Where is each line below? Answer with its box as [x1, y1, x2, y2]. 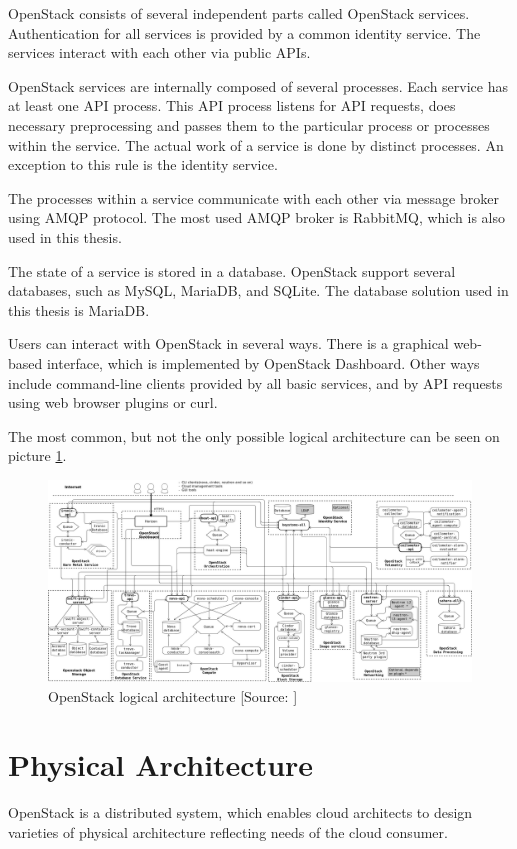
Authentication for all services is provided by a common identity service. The [8, 22, 481, 43]
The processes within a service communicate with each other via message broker [8, 187, 499, 208]
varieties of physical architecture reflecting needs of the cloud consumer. [8, 821, 448, 842]
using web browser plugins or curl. [8, 392, 218, 413]
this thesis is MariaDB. [8, 299, 150, 320]
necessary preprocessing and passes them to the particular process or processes [8, 114, 490, 135]
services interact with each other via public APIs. [8, 42, 311, 63]
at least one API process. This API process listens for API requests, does [8, 95, 456, 116]
